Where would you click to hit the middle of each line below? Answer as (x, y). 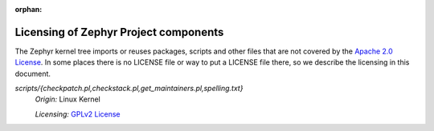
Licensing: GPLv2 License (78, 114)
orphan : (29, 9)
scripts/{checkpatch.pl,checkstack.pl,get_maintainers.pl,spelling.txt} (129, 89)
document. (33, 73)
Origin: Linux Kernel (68, 99)
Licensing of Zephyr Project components (119, 32)
